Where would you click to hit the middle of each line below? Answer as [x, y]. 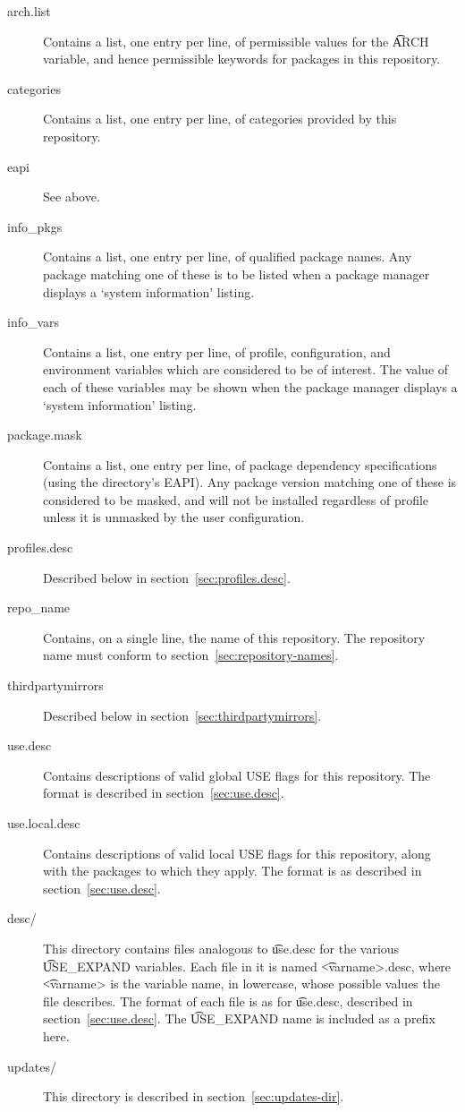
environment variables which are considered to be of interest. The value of [246, 369]
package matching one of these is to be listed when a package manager [237, 274]
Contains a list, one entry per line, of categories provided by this [220, 119]
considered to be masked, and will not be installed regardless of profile [236, 499]
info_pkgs [35, 226]
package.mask [45, 435]
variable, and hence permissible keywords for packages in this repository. [242, 59]
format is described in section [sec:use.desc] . [164, 793]
